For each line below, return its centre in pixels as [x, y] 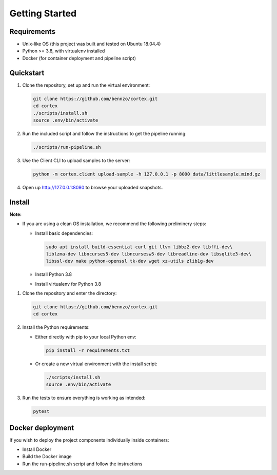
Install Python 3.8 [53, 274]
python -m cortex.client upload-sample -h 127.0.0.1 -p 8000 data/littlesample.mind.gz [147, 174]
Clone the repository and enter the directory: [70, 293]
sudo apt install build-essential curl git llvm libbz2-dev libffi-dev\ [139, 247]
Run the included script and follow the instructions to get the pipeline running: [104, 133]
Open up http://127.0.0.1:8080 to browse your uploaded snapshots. [93, 187]
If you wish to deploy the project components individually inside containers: [89, 440]
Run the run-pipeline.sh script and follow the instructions [82, 464]
